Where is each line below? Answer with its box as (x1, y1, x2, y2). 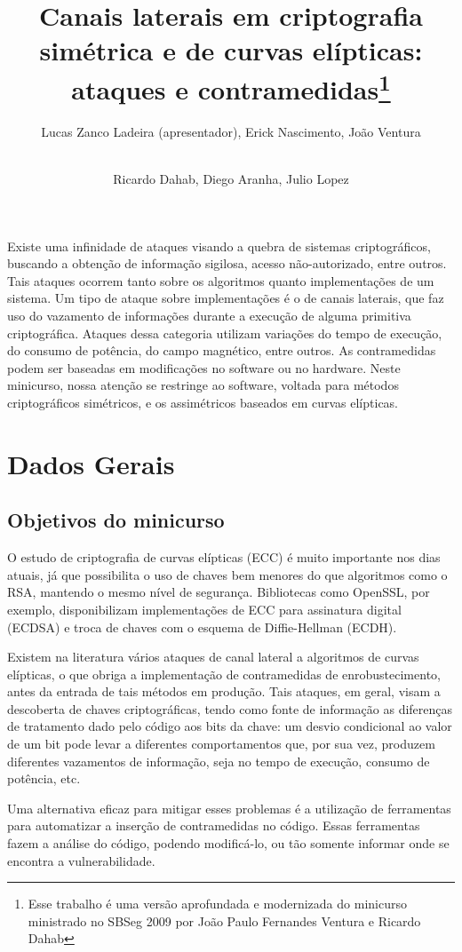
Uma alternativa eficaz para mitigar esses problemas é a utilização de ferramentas (7, 798, 451, 817)
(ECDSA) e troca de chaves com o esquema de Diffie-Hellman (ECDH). (7, 617, 397, 636)
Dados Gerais (7, 445, 175, 481)
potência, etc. (7, 769, 81, 788)
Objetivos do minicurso (7, 506, 225, 534)
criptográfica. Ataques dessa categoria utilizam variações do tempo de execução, (7, 323, 442, 342)
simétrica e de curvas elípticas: (39, 32, 423, 68)
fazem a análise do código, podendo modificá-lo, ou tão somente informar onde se (7, 834, 450, 853)
